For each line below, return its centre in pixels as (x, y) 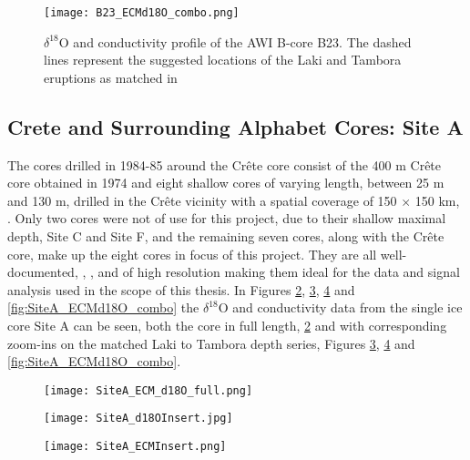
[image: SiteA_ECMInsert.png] (135, 447)
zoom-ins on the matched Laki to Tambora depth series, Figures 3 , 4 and (211, 343)
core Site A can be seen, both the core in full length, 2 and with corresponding (227, 325)
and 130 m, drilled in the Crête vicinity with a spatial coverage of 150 (202, 200)
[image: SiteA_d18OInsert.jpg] (138, 419)
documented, (43, 272)
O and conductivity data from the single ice (340, 307)
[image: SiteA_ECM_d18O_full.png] (148, 390)
